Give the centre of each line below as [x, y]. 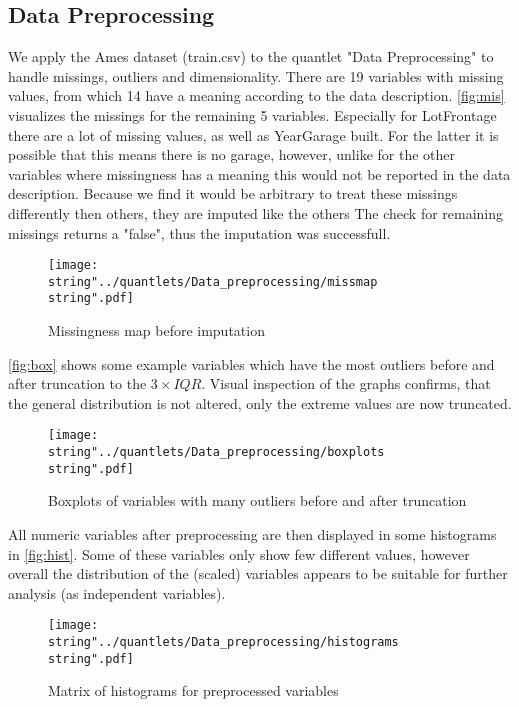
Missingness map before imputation [156, 330]
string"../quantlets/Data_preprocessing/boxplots [216, 452]
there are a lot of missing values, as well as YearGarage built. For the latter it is [253, 134]
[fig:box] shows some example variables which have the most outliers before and [251, 363]
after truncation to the [77, 383]
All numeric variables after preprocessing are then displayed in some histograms [252, 534]
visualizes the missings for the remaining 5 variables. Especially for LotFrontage [252, 114]
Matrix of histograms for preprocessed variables [193, 690]
